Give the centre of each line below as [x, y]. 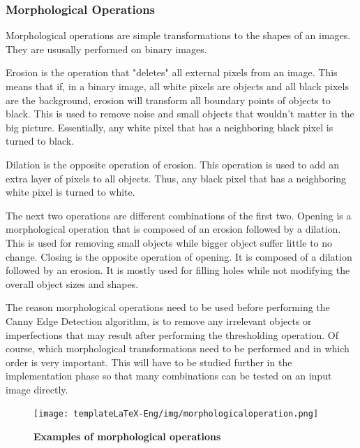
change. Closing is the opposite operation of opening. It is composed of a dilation [179, 256]
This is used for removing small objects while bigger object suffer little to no [169, 242]
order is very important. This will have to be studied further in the [149, 362]
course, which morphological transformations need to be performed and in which [178, 348]
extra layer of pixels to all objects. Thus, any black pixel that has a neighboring [176, 178]
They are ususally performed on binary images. [106, 49]
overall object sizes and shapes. [72, 283]
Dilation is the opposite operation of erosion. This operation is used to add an [172, 164]
